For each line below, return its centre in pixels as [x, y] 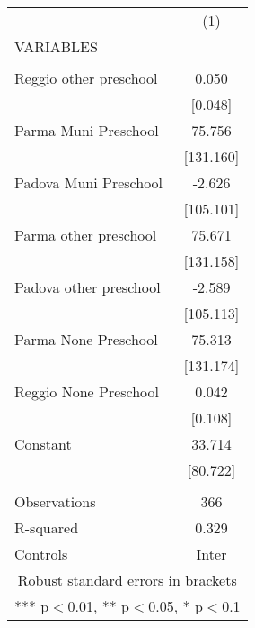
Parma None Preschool [86, 339]
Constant [43, 444]
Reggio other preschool [86, 78]
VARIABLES [56, 46]
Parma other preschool [86, 235]
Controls [41, 554]
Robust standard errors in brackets [127, 580]
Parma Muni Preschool [87, 130]
